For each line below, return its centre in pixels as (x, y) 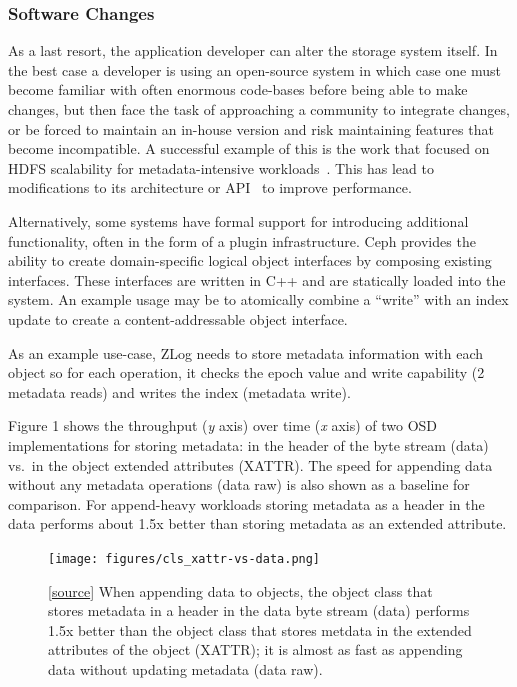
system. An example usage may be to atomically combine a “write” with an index (258, 299)
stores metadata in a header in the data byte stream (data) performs (259, 610)
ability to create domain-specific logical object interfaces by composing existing (250, 260)
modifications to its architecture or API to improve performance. (210, 187)
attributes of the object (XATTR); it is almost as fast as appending (255, 649)
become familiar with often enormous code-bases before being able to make (238, 89)
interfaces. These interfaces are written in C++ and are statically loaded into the (257, 279)
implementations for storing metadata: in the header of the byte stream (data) (248, 444)
